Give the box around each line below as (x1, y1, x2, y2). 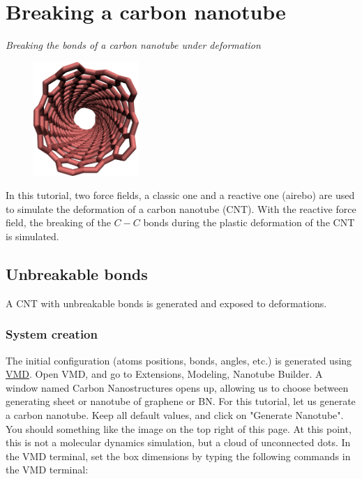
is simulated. (6, 228, 59, 243)
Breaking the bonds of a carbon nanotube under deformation (6, 38, 261, 52)
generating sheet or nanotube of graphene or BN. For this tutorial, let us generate (6, 394, 356, 408)
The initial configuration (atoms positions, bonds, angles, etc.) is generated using (6, 353, 352, 367)
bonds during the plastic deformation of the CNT (143, 215, 355, 230)
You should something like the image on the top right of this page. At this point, (6, 421, 352, 436)
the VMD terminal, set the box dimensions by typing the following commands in (6, 448, 351, 463)
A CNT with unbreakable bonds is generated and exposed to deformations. (6, 295, 327, 310)
